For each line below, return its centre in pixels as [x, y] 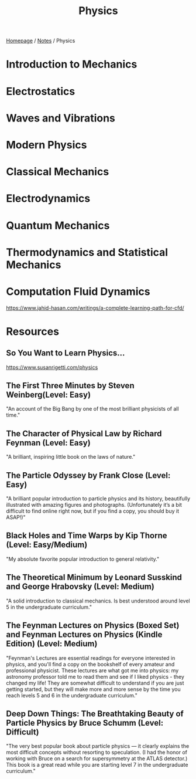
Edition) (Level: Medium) [52, 644]
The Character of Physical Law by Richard [84, 433]
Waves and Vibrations [61, 118]
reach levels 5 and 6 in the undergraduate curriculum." [72, 695]
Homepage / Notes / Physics [41, 41]
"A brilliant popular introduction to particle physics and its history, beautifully [98, 499]
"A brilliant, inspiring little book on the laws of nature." [71, 457]
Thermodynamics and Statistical [87, 252]
